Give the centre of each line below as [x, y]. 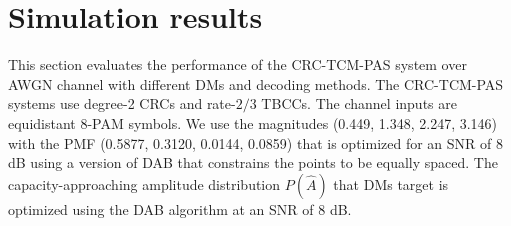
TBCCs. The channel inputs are [359, 103]
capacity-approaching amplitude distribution [144, 183]
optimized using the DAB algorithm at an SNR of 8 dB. [180, 208]
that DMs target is [391, 183]
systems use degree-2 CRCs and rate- [122, 103]
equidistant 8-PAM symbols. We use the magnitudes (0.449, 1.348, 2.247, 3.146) [253, 122]
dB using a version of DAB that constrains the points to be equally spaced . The [253, 162]
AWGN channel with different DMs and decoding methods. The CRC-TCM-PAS [256, 83]
